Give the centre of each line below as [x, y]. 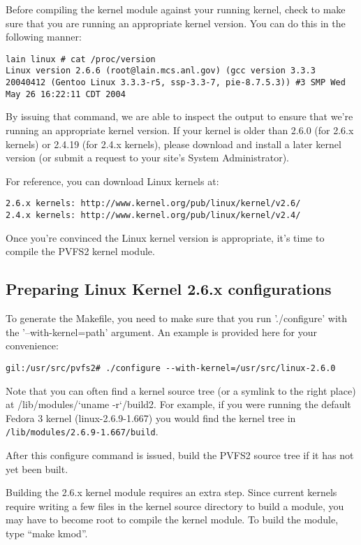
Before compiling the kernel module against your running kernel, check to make [176, 9]
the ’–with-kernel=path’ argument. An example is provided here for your [162, 332]
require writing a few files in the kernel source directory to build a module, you [175, 506]
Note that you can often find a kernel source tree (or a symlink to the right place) [181, 390]
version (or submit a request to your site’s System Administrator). [147, 158]
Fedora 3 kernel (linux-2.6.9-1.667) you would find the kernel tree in [151, 417]
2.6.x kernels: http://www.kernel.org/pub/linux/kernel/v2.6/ [153, 204]
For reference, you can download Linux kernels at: [112, 181]
